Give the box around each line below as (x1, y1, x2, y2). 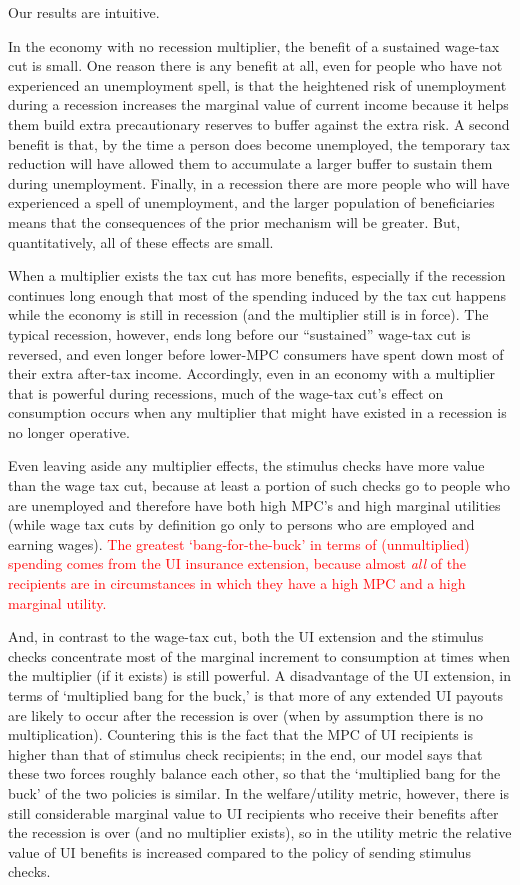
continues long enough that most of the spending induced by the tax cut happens (8, 284, 507, 305)
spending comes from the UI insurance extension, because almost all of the (8, 553, 467, 574)
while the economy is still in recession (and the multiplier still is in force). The (8, 304, 489, 325)
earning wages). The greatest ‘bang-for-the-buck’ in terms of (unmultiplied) (8, 533, 470, 554)
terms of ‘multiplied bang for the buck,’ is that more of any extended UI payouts (8, 685, 504, 705)
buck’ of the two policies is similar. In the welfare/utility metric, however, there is (8, 782, 509, 803)
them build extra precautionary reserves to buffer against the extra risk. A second (8, 113, 510, 134)
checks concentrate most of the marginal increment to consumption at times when (8, 645, 511, 666)
